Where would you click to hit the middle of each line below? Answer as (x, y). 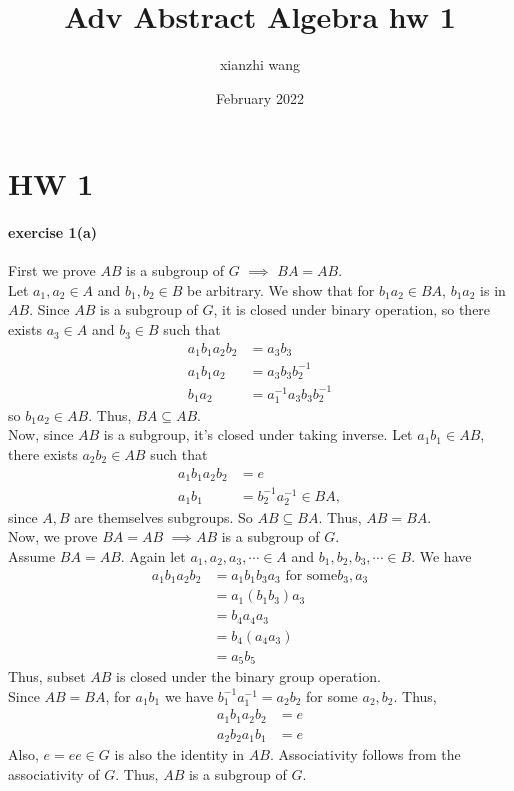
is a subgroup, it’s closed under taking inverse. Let (258, 434)
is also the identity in (179, 754)
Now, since (41, 434)
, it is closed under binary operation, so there (352, 309)
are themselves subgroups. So (163, 516)
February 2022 (260, 97)
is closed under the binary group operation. (248, 676)
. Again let (153, 555)
